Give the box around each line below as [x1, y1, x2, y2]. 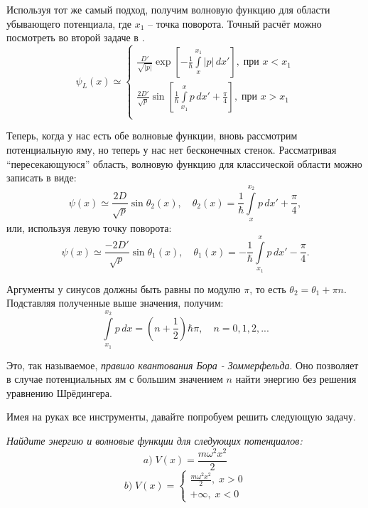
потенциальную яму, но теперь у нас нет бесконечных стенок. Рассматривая [6, 142, 337, 157]
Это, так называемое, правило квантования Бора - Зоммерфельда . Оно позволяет [6, 357, 359, 372]
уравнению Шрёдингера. [6, 385, 112, 400]
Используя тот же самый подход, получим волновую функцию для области [6, 2, 330, 16]
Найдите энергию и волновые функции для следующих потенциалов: [6, 433, 303, 448]
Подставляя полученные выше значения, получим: [6, 295, 224, 310]
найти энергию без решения [235, 371, 357, 386]
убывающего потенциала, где [6, 16, 132, 31]
